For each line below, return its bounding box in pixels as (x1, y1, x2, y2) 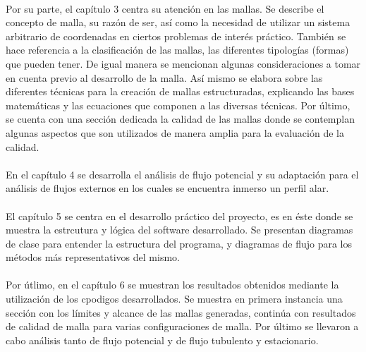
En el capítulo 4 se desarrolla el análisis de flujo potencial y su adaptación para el (6, 166, 359, 181)
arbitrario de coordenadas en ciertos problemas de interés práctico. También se (6, 28, 346, 43)
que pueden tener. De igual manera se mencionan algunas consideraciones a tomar (6, 56, 361, 71)
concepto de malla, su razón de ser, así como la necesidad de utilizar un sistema (6, 15, 350, 30)
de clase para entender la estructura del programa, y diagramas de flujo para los (6, 236, 353, 250)
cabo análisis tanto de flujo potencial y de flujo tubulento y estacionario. (6, 332, 319, 347)
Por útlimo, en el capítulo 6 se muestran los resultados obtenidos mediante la (6, 277, 339, 292)
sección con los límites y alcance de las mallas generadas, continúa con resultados (6, 305, 356, 320)
